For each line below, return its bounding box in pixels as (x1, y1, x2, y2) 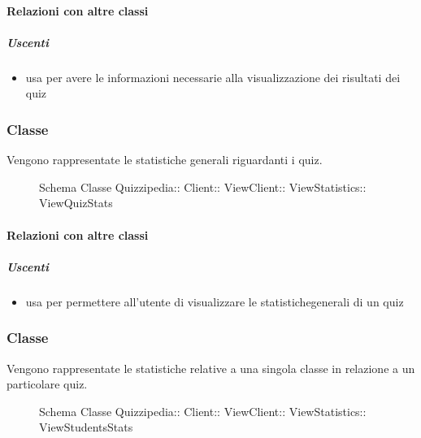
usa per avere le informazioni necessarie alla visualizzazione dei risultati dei (25, 68, 401, 85)
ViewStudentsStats (39, 418, 133, 436)
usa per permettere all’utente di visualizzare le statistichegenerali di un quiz (25, 293, 404, 310)
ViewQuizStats (39, 194, 113, 211)
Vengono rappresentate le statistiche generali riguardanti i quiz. (7, 151, 323, 168)
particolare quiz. (7, 375, 88, 392)
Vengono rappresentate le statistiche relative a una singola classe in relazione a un (7, 359, 415, 376)
